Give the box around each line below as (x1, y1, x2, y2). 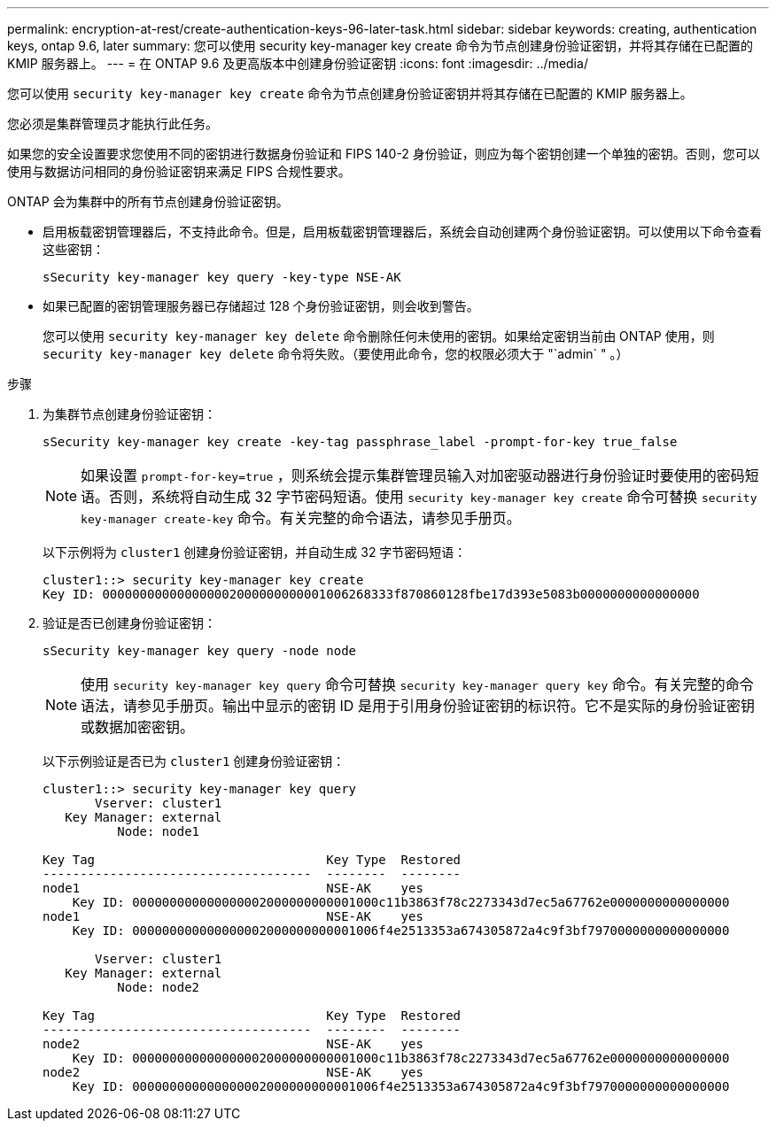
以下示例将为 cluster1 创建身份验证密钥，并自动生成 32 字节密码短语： (43, 545, 467, 560)
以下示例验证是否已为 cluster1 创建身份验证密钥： (43, 753, 345, 769)
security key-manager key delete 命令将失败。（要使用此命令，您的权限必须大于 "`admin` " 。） (43, 346, 629, 361)
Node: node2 (117, 980, 200, 994)
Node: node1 (117, 824, 200, 838)
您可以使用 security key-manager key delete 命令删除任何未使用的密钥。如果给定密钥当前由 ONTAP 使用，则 (43, 328, 715, 344)
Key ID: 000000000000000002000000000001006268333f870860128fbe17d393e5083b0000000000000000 (43, 587, 700, 601)
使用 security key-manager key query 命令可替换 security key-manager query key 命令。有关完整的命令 (81, 676, 754, 693)
